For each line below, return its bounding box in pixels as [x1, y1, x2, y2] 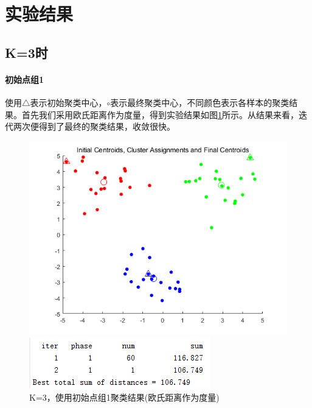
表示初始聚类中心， [30, 96, 107, 108]
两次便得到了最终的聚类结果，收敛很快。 [13, 120, 175, 133]
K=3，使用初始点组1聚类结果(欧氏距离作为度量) [29, 390, 220, 403]
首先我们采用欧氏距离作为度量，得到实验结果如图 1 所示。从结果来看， [21, 108, 299, 121]
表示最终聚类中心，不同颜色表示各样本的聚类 [110, 96, 289, 108]
